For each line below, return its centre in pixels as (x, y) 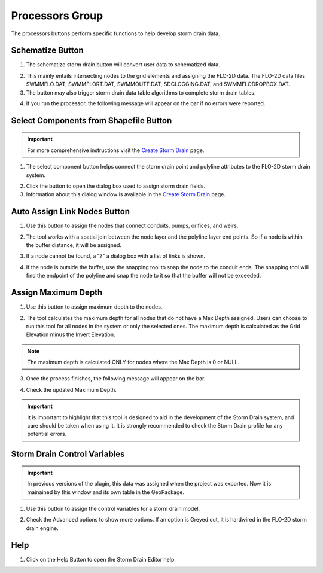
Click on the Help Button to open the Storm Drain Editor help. (101, 559)
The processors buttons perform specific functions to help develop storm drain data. (115, 33)
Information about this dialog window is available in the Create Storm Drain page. (126, 194)
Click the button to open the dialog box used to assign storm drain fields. (116, 186)
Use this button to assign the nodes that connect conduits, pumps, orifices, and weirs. (132, 226)
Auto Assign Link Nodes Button (71, 211)
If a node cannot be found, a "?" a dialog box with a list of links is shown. (116, 256)
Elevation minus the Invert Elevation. (71, 334)
